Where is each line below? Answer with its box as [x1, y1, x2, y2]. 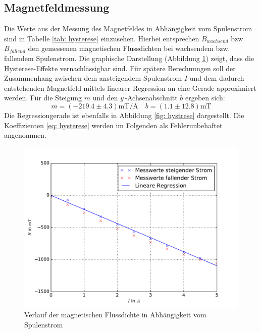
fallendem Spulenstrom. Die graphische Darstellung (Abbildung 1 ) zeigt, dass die [4, 52, 254, 63]
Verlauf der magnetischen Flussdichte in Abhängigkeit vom [24, 309, 206, 320]
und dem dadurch [189, 73, 244, 83]
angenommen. [4, 130, 46, 140]
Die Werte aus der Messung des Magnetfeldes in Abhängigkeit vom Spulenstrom [4, 23, 252, 34]
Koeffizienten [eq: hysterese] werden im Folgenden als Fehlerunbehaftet [4, 120, 223, 130]
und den [92, 92, 118, 103]
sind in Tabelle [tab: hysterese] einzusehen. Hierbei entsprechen [4, 33, 199, 43]
